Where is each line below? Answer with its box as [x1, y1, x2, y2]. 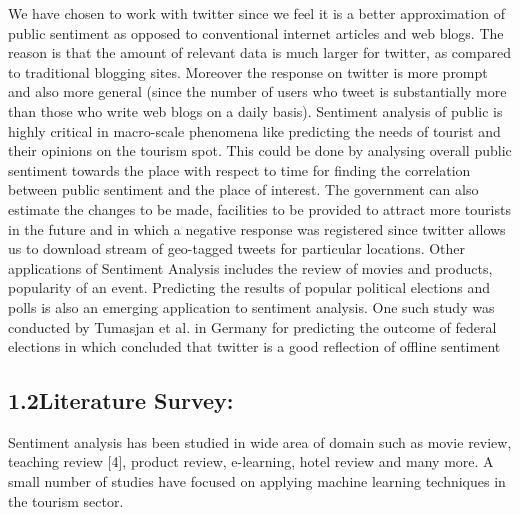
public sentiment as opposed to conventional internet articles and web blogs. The [8, 22, 504, 43]
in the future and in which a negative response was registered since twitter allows [8, 218, 506, 239]
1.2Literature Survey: [8, 385, 234, 416]
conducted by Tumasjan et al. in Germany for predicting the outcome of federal [8, 316, 497, 337]
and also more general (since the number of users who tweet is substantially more [8, 81, 507, 102]
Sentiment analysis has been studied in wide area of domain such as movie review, [8, 431, 512, 452]
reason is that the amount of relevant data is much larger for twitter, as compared [8, 42, 511, 63]
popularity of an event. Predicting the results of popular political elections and [8, 277, 491, 298]
